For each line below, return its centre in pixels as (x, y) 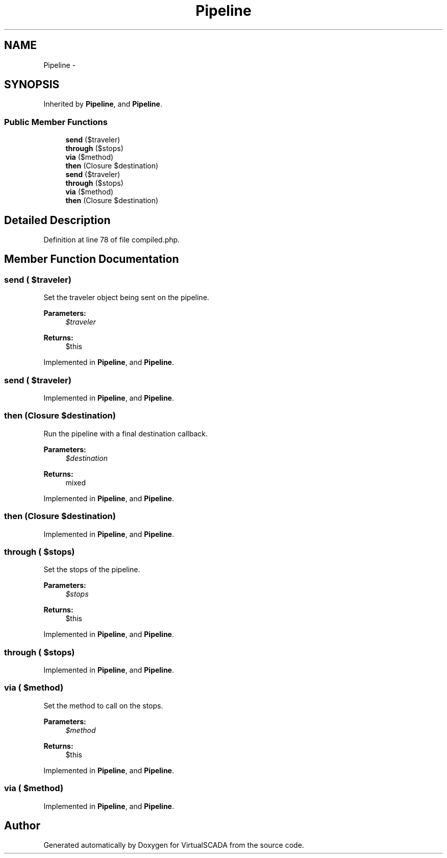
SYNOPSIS (32, 85)
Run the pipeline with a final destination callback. (126, 433)
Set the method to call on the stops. (103, 705)
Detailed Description (57, 220)
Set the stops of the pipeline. (92, 570)
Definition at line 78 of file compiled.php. (112, 240)
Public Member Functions (56, 122)
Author (22, 825)
